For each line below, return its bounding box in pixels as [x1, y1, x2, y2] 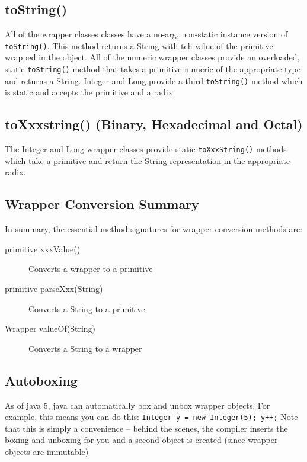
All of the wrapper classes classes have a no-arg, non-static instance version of [5, 28, 288, 40]
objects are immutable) [5, 445, 89, 457]
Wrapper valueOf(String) [5, 322, 96, 335]
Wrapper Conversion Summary [5, 195, 199, 213]
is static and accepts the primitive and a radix [5, 86, 173, 98]
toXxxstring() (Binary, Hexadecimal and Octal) [5, 115, 303, 133]
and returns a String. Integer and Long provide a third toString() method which [5, 74, 303, 86]
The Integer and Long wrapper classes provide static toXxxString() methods [5, 143, 287, 155]
